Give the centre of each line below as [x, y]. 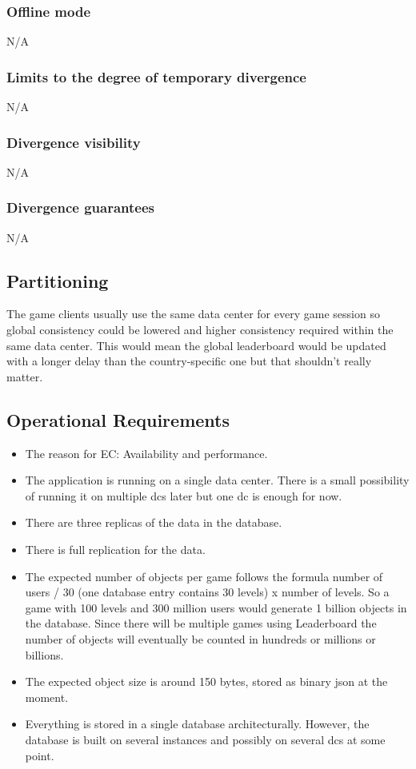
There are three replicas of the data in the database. [154, 522]
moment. [47, 697]
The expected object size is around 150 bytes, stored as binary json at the [206, 681]
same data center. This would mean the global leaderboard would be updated [196, 345]
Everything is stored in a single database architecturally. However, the [197, 724]
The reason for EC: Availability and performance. [146, 453]
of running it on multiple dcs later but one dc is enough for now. [184, 495]
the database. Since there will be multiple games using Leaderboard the [201, 623]
